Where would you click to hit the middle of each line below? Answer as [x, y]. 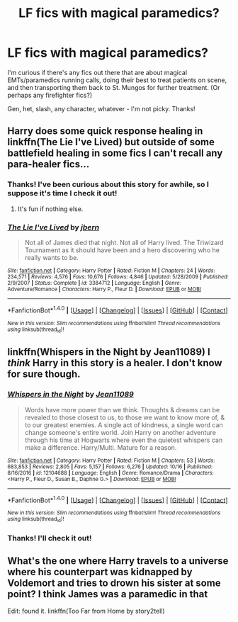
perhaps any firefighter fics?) [50, 95]
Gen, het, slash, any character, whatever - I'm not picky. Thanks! [102, 108]
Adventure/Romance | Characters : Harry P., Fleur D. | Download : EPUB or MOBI [104, 289]
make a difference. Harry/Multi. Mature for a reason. [101, 447]
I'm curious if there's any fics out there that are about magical [97, 72]
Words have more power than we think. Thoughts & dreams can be [122, 409]
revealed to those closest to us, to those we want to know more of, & [125, 417]
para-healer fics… [49, 164]
